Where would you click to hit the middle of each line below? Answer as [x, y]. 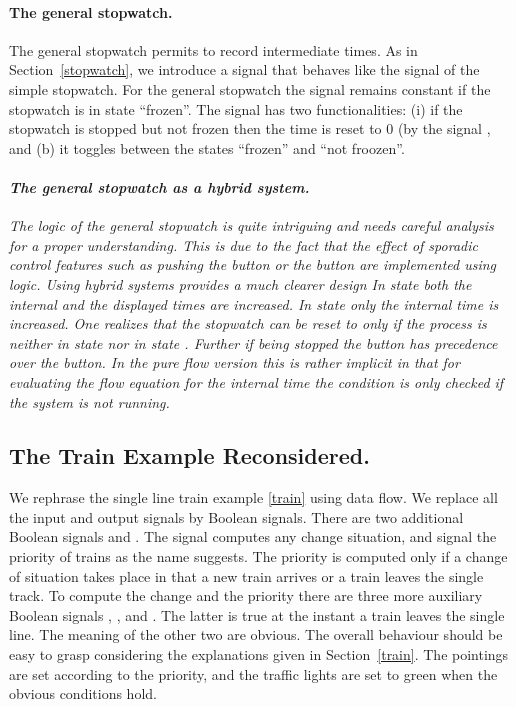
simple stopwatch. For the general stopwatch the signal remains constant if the [250, 88]
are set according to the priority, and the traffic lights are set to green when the [253, 673]
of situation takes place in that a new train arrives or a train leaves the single [246, 575]
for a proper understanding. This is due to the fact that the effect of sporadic [243, 244]
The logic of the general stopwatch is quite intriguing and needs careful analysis [251, 225]
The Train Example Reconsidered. [189, 455]
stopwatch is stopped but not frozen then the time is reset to [195, 128]
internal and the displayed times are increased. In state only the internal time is [254, 303]
